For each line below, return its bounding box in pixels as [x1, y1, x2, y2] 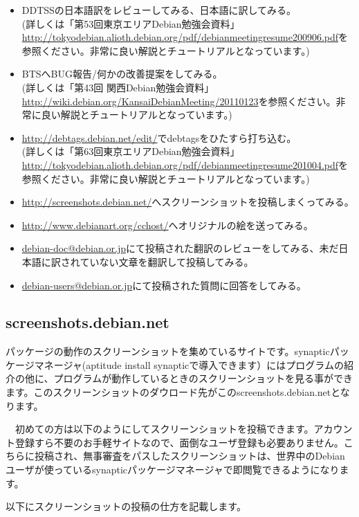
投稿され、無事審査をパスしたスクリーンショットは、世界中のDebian [34, 448, 345, 463]
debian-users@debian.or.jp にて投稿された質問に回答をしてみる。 [21, 278, 306, 292]
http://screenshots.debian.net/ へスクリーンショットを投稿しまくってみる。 [21, 194, 354, 209]
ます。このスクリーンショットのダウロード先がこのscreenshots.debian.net [6, 385, 331, 399]
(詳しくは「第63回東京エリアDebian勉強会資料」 [21, 144, 240, 158]
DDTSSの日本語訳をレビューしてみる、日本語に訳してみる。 [21, 3, 297, 17]
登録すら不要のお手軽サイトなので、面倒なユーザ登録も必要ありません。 [15, 435, 344, 449]
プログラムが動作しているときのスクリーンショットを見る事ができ [53, 371, 353, 386]
